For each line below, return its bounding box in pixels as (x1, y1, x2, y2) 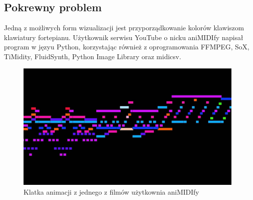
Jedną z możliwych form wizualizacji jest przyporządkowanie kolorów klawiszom (4, 22, 244, 33)
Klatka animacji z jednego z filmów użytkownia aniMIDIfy (24, 186, 199, 197)
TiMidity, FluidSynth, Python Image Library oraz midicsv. (4, 51, 181, 61)
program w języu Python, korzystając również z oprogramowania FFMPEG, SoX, (4, 42, 250, 52)
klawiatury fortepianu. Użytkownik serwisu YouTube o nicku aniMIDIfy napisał (4, 32, 243, 42)
